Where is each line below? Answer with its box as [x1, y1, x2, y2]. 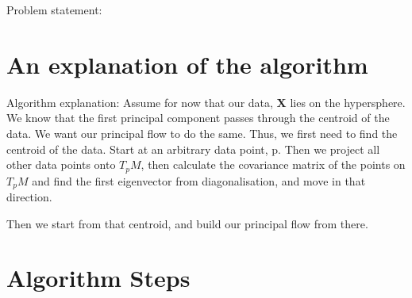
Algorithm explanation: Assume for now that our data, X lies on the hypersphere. [6, 94, 406, 110]
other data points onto [6, 156, 116, 173]
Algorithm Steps [6, 262, 191, 294]
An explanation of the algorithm [6, 48, 368, 80]
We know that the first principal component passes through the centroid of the [6, 109, 390, 126]
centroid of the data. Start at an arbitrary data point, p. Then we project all [6, 140, 380, 157]
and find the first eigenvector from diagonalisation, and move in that [32, 172, 366, 189]
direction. [6, 189, 52, 204]
